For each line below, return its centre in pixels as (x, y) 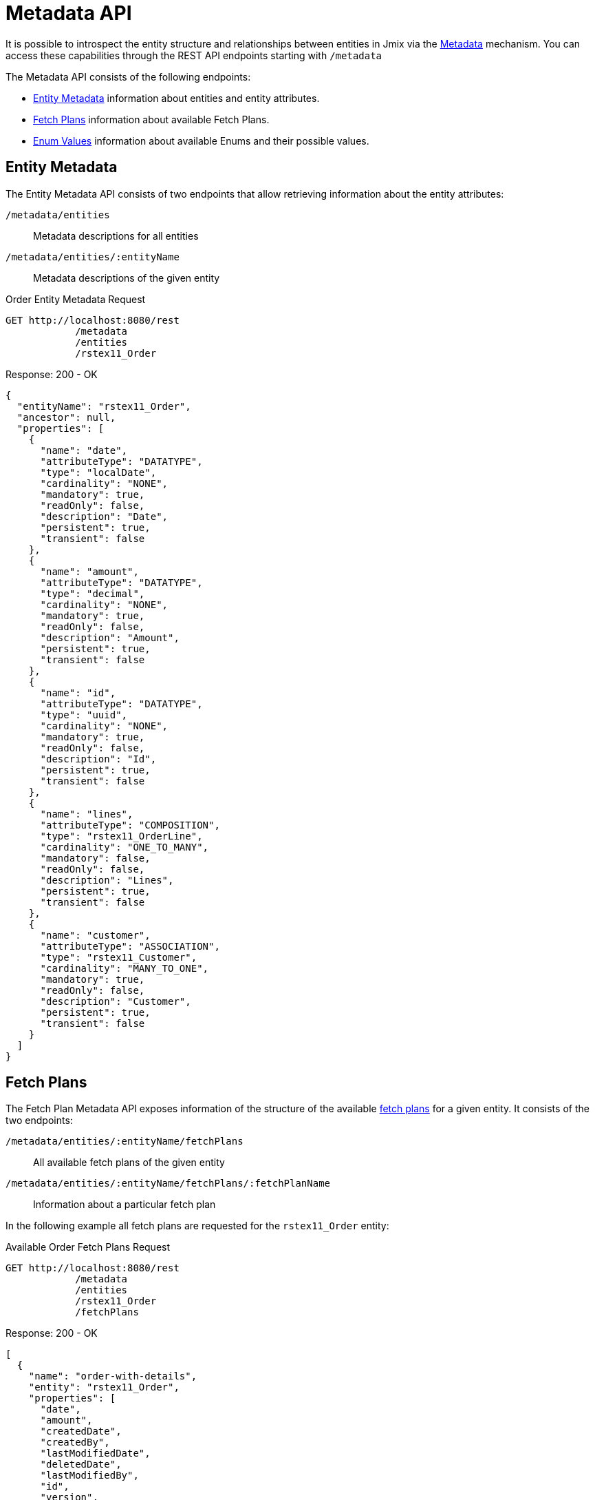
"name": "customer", (95, 935)
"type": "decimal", (93, 593)
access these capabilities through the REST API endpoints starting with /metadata (194, 55)
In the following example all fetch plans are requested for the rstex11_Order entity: (197, 1226)
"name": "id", (78, 692)
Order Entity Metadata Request (76, 299)
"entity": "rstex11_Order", (104, 1387)
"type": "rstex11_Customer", (119, 957)
